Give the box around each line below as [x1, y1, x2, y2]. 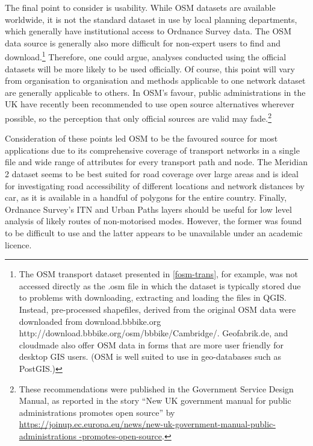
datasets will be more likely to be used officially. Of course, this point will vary [5, 62, 295, 75]
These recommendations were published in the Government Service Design [19, 382, 294, 395]
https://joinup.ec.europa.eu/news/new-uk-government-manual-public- [19, 418, 276, 430]
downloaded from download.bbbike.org [19, 315, 161, 327]
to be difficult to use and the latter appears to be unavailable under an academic [5, 227, 303, 239]
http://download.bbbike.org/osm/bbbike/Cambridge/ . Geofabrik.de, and [19, 327, 288, 339]
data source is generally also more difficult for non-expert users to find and [5, 36, 280, 49]
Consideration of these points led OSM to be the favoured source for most [5, 132, 278, 145]
